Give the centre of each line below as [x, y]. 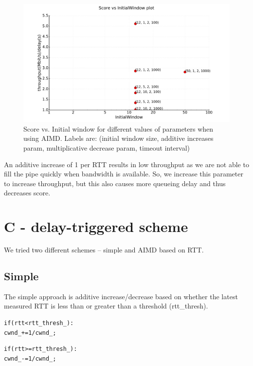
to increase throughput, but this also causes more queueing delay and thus [115, 183]
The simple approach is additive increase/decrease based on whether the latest [121, 296]
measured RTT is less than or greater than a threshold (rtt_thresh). [106, 306]
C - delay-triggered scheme [96, 226]
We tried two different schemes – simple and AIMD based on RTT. [104, 250]
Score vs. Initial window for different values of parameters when [118, 128]
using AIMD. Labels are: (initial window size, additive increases [118, 138]
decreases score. [27, 193]
